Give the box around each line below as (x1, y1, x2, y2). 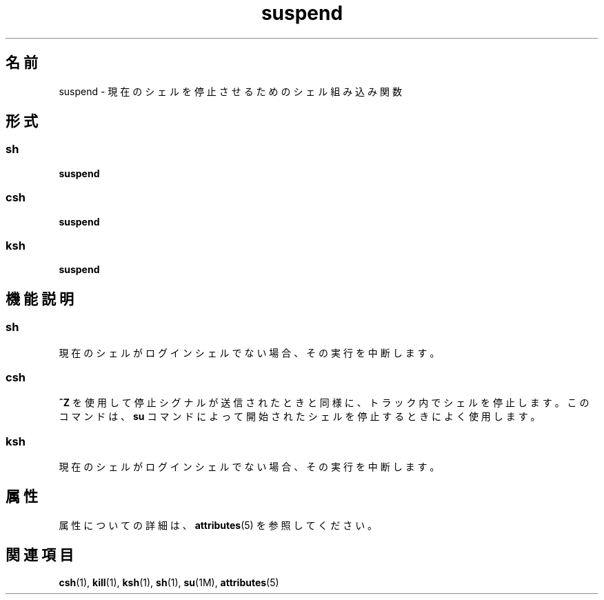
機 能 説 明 (6, 290, 74, 308)
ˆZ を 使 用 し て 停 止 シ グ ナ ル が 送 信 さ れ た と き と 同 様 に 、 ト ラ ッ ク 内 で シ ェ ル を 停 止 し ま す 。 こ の (59, 397, 590, 409)
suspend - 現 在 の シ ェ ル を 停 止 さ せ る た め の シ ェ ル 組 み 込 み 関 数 (59, 85, 402, 97)
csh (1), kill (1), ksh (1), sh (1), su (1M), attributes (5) (59, 576, 279, 588)
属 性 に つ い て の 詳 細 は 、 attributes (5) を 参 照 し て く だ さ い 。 (59, 519, 378, 531)
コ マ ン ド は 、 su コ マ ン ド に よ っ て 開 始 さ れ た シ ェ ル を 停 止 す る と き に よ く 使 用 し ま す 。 (59, 410, 541, 423)
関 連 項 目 (6, 546, 74, 564)
